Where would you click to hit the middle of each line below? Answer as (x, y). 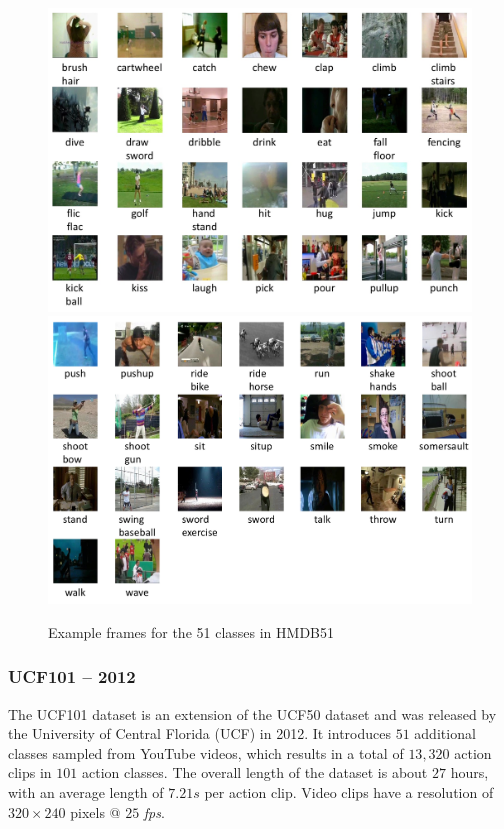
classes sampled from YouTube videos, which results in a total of (206, 752)
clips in (30, 772)
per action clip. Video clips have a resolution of (349, 791)
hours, (469, 772)
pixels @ (95, 811)
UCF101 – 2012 (72, 676)
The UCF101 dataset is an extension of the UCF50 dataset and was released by (252, 713)
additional (445, 733)
